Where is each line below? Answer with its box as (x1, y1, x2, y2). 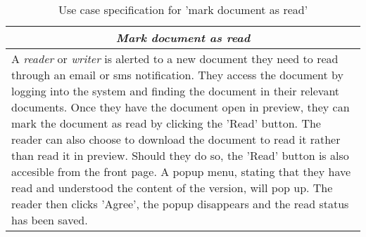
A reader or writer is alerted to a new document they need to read (11, 50, 339, 67)
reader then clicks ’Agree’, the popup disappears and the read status (11, 196, 349, 212)
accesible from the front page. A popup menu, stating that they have (11, 163, 351, 180)
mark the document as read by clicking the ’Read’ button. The (11, 115, 321, 131)
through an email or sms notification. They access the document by (11, 67, 343, 83)
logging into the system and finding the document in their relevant (11, 83, 340, 99)
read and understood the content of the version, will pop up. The (11, 180, 333, 196)
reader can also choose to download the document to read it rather (11, 131, 341, 147)
